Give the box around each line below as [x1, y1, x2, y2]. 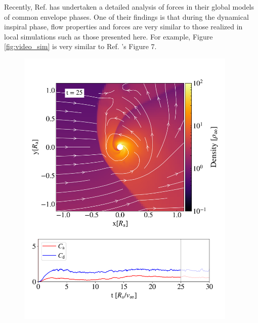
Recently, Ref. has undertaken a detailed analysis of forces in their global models [4, 2, 254, 12]
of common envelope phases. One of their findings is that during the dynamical [4, 11, 249, 22]
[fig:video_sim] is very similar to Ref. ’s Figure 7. [4, 41, 157, 52]
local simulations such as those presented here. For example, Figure [4, 31, 213, 42]
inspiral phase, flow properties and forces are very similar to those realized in [4, 21, 243, 32]
